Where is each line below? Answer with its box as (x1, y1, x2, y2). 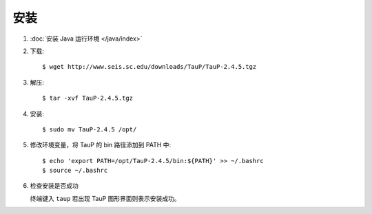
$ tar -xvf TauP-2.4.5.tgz (42, 94, 134, 103)
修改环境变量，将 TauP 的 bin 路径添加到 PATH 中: (30, 141, 172, 149)
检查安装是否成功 (30, 182, 79, 190)
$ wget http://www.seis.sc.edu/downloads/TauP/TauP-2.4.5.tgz (42, 63, 257, 71)
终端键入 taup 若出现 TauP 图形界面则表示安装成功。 (30, 194, 180, 202)
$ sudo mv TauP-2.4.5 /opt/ (42, 125, 137, 133)
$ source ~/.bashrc (42, 167, 108, 175)
